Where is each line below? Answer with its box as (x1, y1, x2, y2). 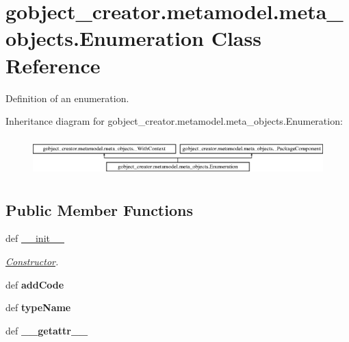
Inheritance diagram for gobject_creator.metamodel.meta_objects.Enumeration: (5, 114, 343, 128)
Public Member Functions (5, 199, 193, 220)
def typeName (5, 300, 71, 315)
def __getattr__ (5, 323, 88, 337)
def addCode (5, 277, 64, 291)
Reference (5, 51, 101, 79)
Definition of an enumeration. (5, 90, 129, 105)
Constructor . (5, 254, 59, 268)
